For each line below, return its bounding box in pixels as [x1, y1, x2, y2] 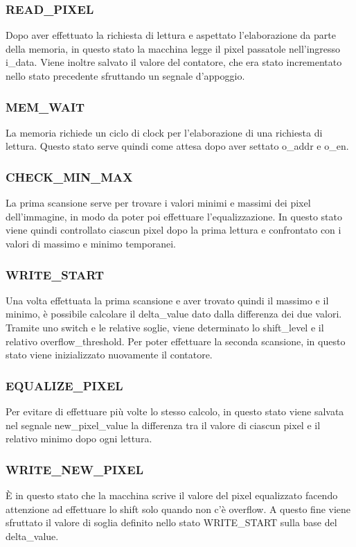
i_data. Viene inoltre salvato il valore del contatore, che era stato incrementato [6, 55, 342, 69]
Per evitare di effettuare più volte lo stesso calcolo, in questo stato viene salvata [6, 404, 344, 418]
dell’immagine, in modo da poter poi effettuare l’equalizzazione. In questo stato [6, 209, 342, 223]
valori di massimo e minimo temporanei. [6, 236, 176, 250]
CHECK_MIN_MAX [6, 168, 133, 185]
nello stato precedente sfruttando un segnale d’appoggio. [6, 69, 245, 83]
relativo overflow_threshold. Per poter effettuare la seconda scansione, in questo [6, 333, 346, 348]
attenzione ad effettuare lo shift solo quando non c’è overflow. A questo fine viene [6, 501, 351, 516]
